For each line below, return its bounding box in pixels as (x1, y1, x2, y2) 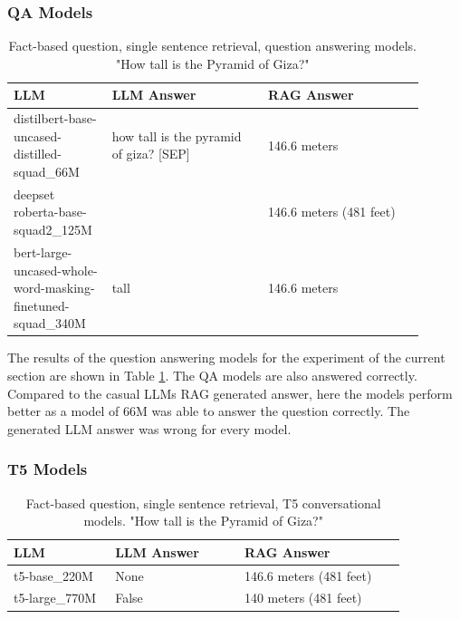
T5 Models (7, 458, 88, 480)
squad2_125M (14, 220, 92, 239)
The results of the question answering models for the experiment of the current (7, 348, 446, 367)
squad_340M (14, 314, 86, 333)
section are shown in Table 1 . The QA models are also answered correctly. (7, 365, 417, 384)
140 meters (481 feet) (244, 588, 362, 607)
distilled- (14, 144, 62, 163)
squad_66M (14, 162, 80, 181)
